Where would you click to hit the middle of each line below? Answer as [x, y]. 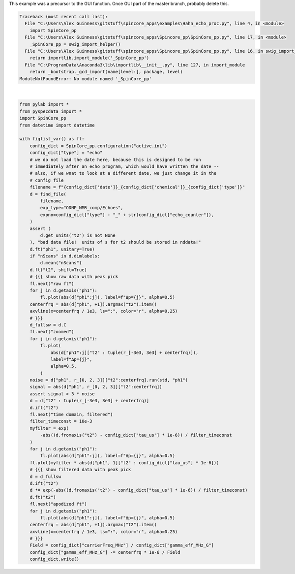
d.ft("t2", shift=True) [58, 270]
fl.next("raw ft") [52, 284]
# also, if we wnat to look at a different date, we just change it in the [123, 173]
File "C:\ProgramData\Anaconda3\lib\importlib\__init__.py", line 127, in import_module [135, 65]
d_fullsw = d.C [48, 325]
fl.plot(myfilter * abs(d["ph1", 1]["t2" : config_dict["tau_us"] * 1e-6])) [124, 462]
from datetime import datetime [57, 125]
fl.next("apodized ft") [58, 504]
